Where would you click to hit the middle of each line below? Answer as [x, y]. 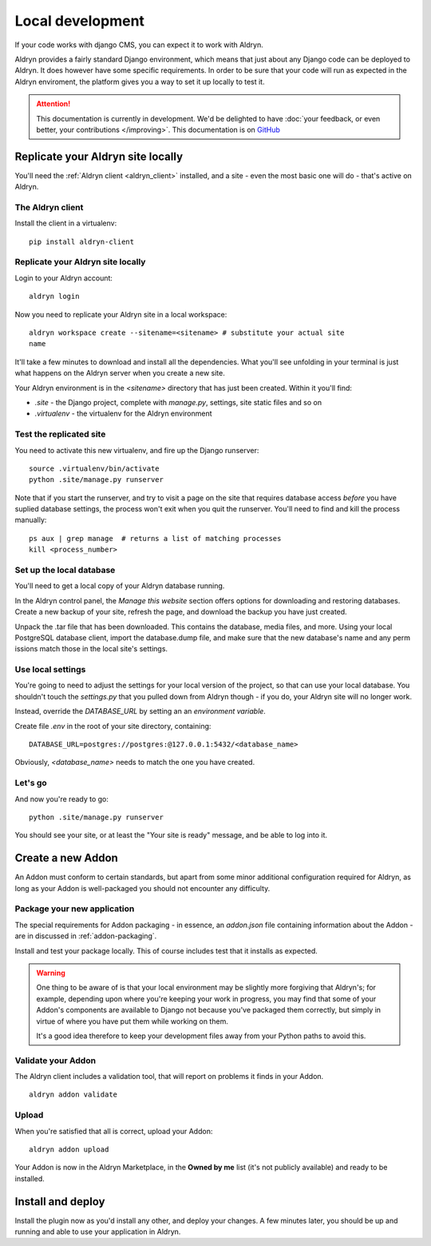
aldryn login [54, 297]
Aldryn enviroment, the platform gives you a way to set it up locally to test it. [140, 82]
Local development [80, 21]
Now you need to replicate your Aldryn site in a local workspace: [121, 314]
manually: [31, 520]
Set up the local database [65, 570]
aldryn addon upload [69, 1149]
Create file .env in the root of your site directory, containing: [113, 726]
